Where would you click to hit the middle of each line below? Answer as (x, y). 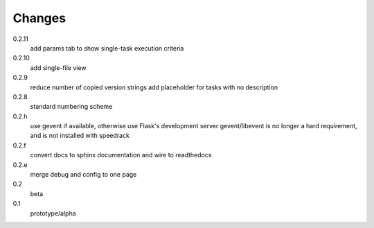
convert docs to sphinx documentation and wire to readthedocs (121, 155)
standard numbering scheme (71, 107)
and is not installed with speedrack (80, 136)
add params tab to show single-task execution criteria (107, 48)
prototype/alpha (53, 213)
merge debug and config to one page (83, 175)
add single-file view (58, 68)
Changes (39, 18)
